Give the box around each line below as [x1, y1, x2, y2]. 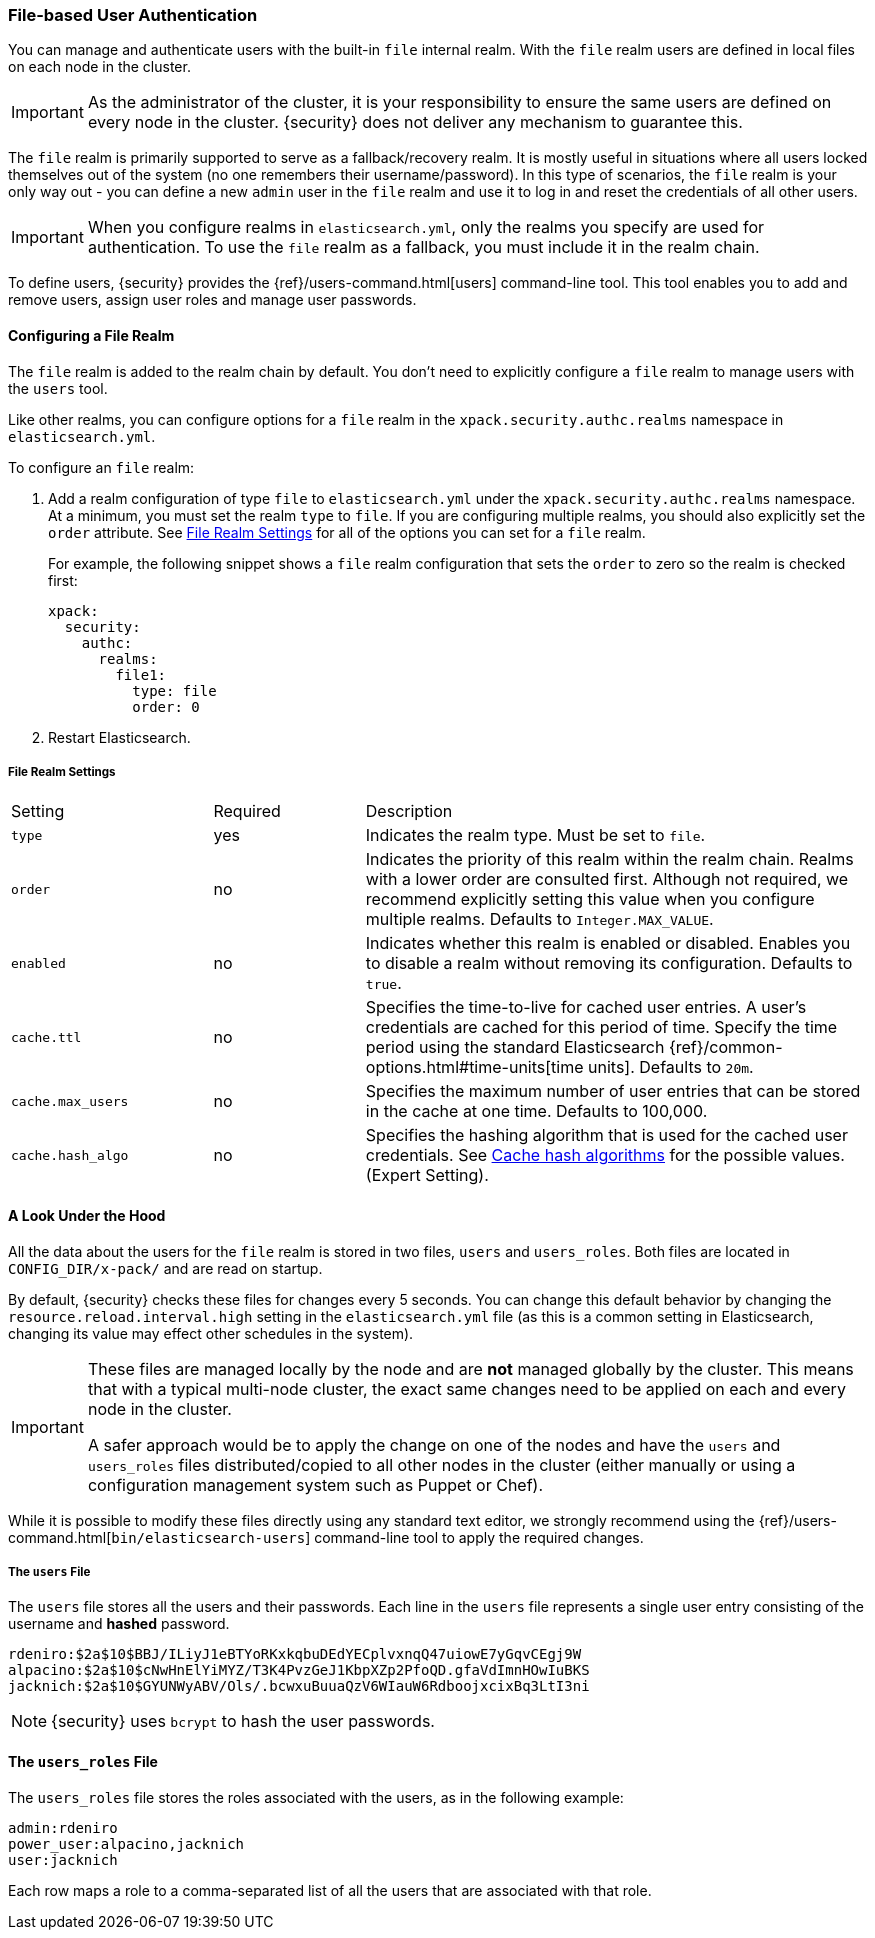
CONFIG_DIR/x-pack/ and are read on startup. [8, 1259, 323, 1277]
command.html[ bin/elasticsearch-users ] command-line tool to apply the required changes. [8, 1528, 644, 1546]
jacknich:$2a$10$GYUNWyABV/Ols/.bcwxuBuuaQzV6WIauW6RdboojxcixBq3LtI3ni [8, 1678, 590, 1695]
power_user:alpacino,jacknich [8, 1835, 245, 1852]
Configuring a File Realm [8, 326, 175, 344]
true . [365, 973, 402, 994]
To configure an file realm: [8, 458, 195, 476]
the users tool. [8, 379, 108, 397]
